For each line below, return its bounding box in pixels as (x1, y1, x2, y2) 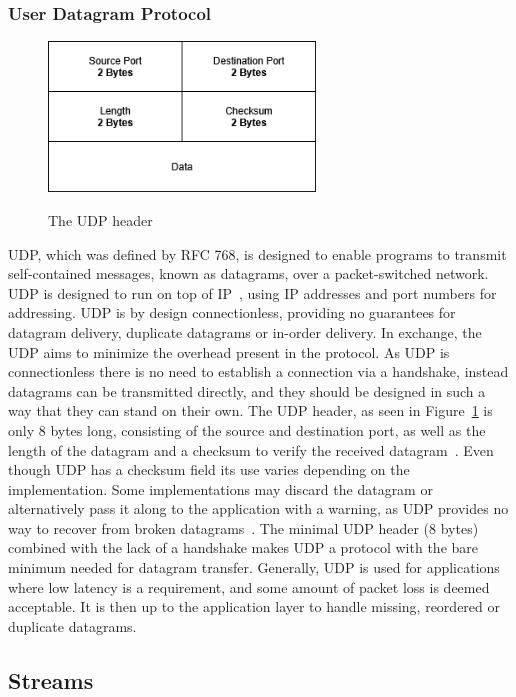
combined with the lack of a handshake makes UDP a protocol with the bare (8, 537, 478, 558)
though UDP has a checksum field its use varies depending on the (8, 459, 410, 480)
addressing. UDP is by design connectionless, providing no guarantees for (8, 302, 456, 323)
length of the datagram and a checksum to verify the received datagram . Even (8, 439, 494, 460)
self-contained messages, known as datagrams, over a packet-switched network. (8, 263, 489, 284)
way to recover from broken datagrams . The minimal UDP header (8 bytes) (8, 517, 479, 538)
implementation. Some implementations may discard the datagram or (8, 478, 433, 499)
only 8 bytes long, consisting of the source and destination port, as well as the (8, 419, 486, 440)
